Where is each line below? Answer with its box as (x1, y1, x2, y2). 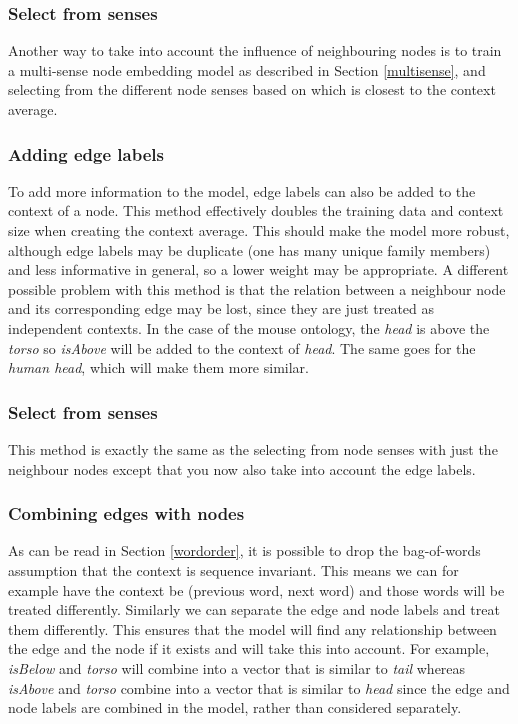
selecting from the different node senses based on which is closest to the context (8, 79, 496, 100)
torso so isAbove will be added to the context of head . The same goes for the (8, 337, 476, 358)
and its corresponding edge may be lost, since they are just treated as (8, 298, 435, 319)
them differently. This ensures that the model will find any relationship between (8, 618, 497, 639)
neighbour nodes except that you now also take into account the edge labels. (8, 458, 476, 479)
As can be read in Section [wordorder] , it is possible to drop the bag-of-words (8, 540, 481, 561)
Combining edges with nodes (8, 501, 245, 526)
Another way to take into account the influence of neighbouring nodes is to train (8, 40, 502, 61)
